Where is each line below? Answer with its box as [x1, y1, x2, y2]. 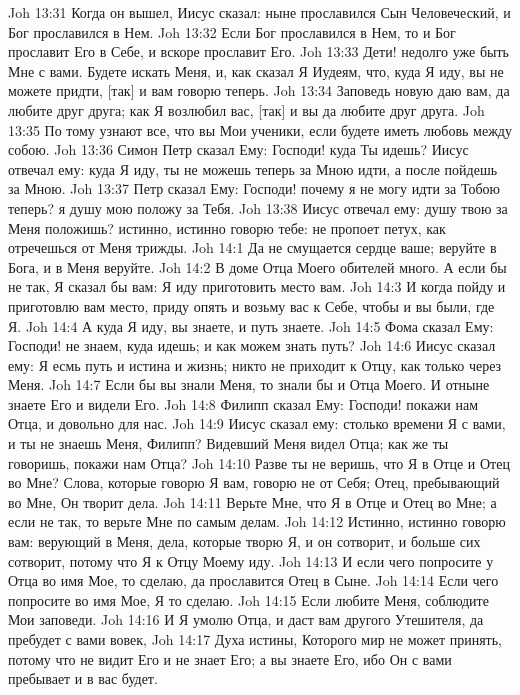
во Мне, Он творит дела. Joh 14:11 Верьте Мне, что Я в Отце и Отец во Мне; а [8, 491, 497, 512]
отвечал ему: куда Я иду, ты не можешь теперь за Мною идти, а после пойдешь [8, 158, 498, 179]
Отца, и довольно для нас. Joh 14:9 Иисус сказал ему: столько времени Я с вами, [8, 413, 506, 434]
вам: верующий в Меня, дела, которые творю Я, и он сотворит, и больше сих [8, 531, 481, 552]
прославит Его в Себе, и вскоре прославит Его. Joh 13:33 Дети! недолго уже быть [8, 41, 509, 62]
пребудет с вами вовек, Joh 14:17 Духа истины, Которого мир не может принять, [8, 629, 503, 649]
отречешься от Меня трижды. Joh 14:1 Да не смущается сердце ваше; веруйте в [8, 237, 497, 258]
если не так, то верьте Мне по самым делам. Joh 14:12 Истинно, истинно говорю [8, 511, 506, 532]
